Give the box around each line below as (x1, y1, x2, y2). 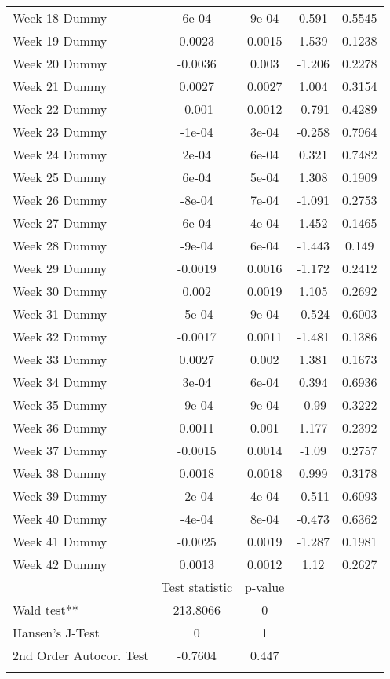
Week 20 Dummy (13, 54, 108, 72)
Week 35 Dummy (13, 396, 108, 414)
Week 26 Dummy (13, 191, 108, 209)
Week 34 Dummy (13, 373, 108, 391)
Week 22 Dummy (13, 100, 108, 118)
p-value (245, 578, 285, 596)
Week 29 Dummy (13, 259, 108, 277)
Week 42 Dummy (13, 555, 108, 573)
